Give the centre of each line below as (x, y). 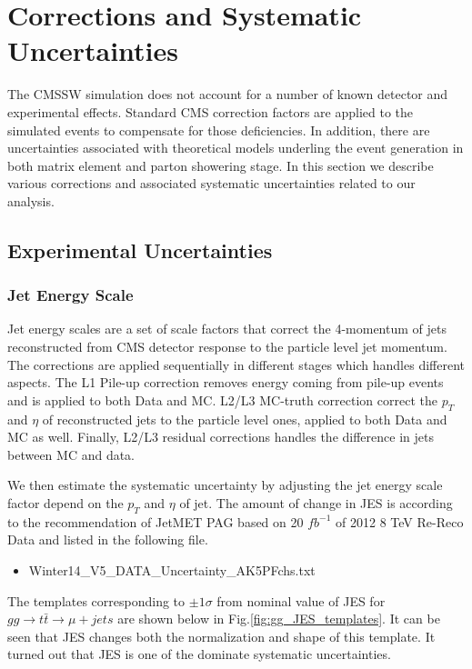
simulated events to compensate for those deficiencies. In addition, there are (219, 130)
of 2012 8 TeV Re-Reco (400, 521)
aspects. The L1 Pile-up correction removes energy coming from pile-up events (226, 382)
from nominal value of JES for (301, 600)
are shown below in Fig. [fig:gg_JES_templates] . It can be (279, 619)
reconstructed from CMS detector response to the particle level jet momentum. (227, 347)
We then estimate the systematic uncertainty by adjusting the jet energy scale (225, 485)
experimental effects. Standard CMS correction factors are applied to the (211, 111)
